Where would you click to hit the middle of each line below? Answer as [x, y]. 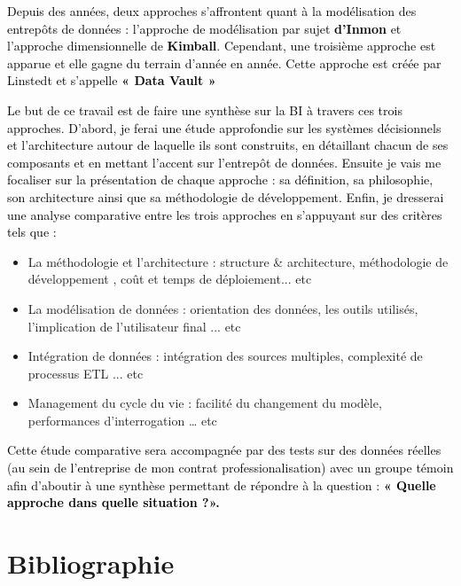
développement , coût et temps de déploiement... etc [170, 279]
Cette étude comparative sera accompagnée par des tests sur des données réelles [224, 450]
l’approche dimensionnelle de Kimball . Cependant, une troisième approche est [222, 46]
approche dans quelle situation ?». [113, 502]
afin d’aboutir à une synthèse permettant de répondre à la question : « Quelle [222, 484]
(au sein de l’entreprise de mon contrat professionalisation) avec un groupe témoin [230, 468]
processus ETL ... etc [86, 373]
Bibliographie [91, 563]
